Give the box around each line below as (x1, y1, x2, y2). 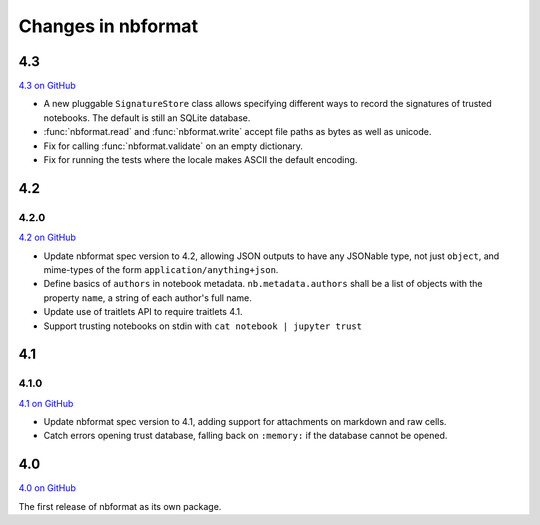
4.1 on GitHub (18, 397, 74, 409)
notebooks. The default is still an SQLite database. (43, 111, 251, 124)
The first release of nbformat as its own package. (18, 500, 222, 512)
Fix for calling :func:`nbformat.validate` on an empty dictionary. (43, 140, 304, 152)
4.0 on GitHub (18, 482, 77, 494)
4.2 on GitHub (18, 231, 77, 244)
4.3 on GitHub (18, 80, 77, 92)
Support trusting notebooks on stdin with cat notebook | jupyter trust (43, 320, 363, 332)
